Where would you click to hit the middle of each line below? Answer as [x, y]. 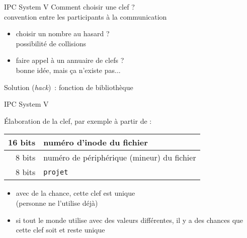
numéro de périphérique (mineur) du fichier [120, 157]
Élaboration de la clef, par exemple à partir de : [78, 121]
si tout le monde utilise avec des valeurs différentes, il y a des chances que [130, 220]
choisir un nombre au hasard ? [63, 33]
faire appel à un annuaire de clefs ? [70, 60]
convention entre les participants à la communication [86, 16]
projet [56, 172]
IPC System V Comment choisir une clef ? [69, 7]
